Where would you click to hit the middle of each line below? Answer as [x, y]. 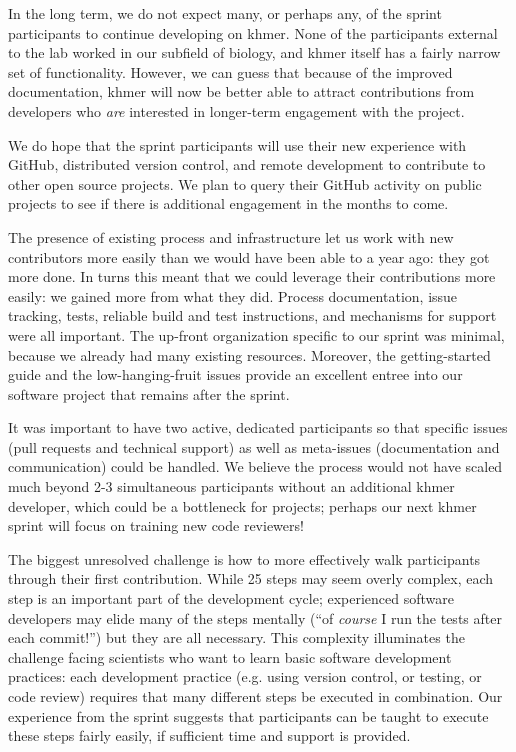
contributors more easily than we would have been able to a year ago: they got [249, 256]
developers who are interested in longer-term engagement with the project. [236, 110]
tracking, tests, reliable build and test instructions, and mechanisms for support [252, 315]
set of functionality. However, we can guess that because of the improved [230, 71]
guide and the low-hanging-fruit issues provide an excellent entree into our [235, 374]
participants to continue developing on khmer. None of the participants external [253, 32]
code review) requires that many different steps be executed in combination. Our [255, 696]
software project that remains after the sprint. [149, 393]
